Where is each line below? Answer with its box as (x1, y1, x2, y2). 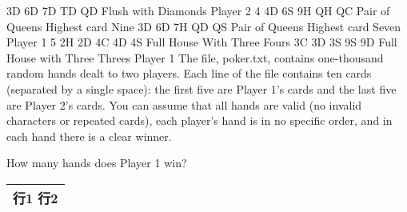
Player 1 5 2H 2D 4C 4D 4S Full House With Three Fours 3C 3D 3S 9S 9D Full (6, 34, 397, 50)
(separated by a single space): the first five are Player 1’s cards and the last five (6, 80, 397, 97)
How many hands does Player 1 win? (6, 154, 187, 171)
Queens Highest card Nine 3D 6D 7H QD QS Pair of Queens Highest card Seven (6, 18, 401, 34)
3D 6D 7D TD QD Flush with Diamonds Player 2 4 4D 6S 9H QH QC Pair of (6, 2, 390, 18)
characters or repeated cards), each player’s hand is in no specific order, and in (6, 112, 393, 129)
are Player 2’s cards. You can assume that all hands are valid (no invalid (6, 96, 362, 113)
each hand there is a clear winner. (6, 127, 172, 144)
